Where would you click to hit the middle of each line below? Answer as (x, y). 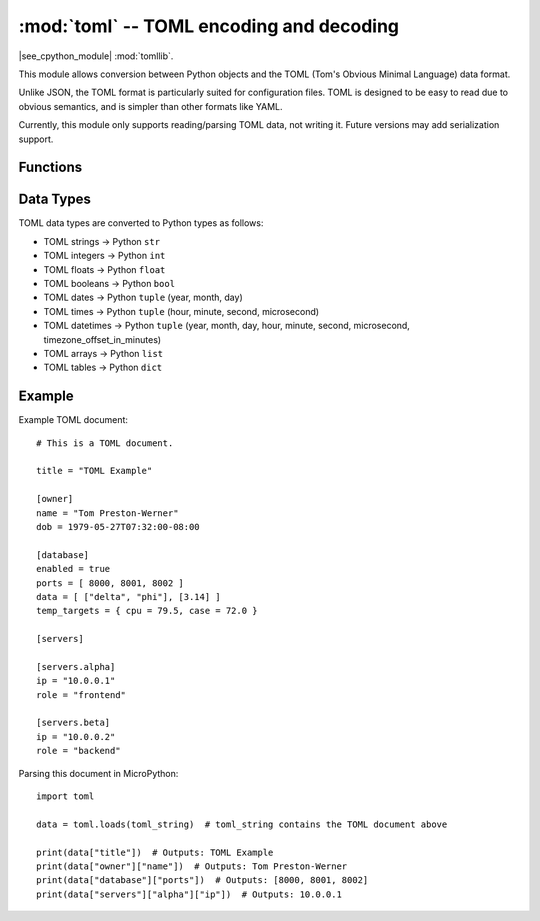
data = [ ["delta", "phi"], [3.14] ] (129, 596)
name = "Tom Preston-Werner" (107, 513)
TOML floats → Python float (104, 269)
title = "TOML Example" (94, 471)
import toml (65, 796)
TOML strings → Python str (101, 241)
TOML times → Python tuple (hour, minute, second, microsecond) (181, 311)
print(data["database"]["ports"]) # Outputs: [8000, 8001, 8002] (202, 880)
